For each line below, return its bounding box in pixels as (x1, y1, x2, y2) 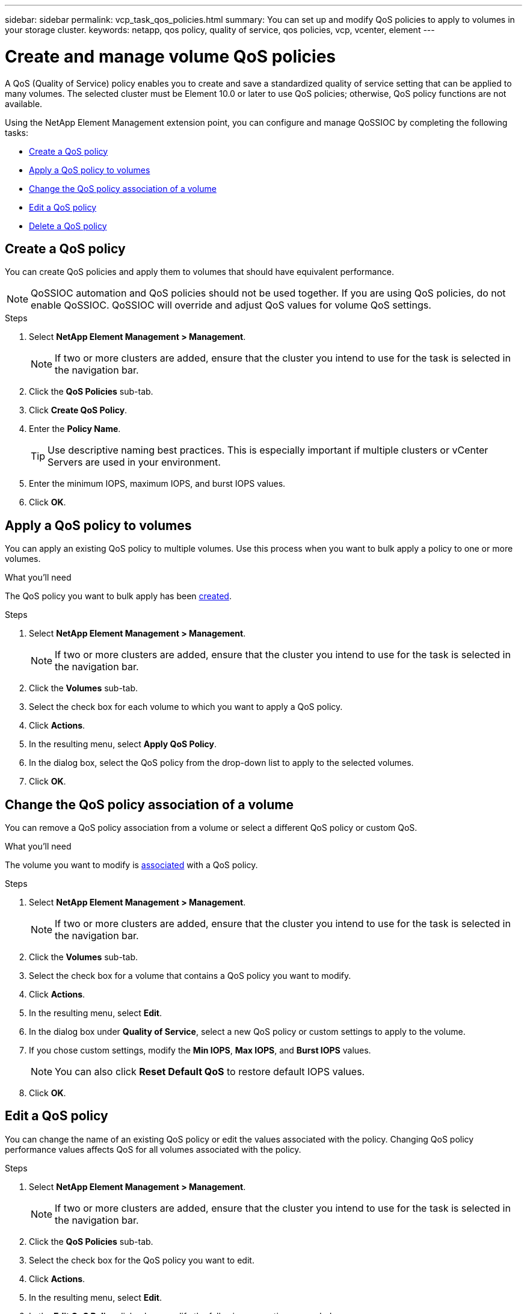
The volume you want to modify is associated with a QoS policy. (5, 860, 258, 871)
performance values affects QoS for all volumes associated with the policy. (5, 1144, 301, 1155)
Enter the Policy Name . (29, 424, 121, 434)
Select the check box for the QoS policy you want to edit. (29, 1254, 254, 1265)
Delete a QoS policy (29, 220, 107, 231)
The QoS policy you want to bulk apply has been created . (5, 591, 232, 602)
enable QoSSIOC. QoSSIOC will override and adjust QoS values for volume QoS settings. (31, 299, 431, 312)
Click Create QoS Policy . (29, 405, 128, 416)
